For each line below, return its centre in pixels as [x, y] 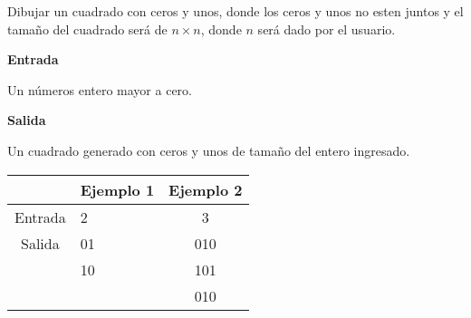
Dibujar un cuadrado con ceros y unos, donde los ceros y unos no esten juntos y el [235, 11]
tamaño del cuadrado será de [87, 29]
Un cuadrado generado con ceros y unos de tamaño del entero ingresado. [209, 150]
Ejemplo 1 [117, 189]
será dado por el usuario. [327, 29]
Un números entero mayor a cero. [100, 89]
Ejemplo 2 [206, 189]
